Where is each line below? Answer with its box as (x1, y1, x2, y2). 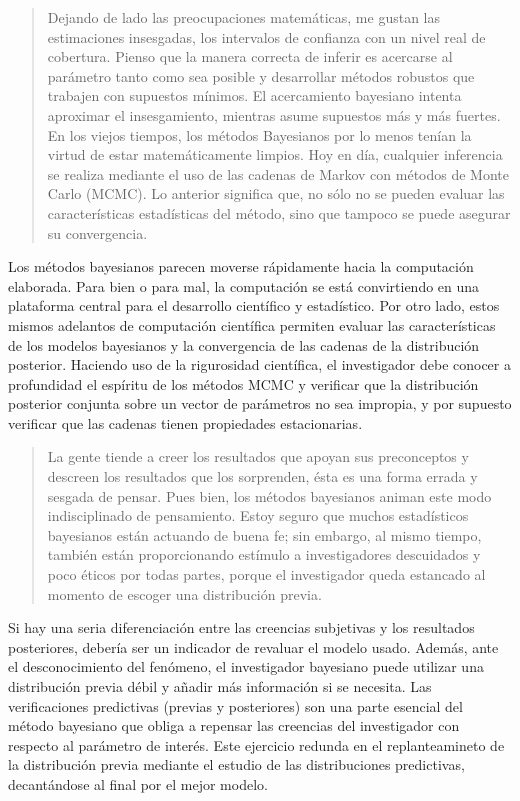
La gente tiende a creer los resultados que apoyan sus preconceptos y (47, 446, 469, 467)
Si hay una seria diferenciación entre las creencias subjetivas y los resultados (8, 617, 475, 638)
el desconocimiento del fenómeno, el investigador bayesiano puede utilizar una (8, 656, 484, 677)
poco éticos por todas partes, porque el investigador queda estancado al (47, 564, 486, 585)
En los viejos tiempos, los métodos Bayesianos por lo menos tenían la (47, 124, 472, 145)
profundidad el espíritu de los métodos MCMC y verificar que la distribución (8, 373, 479, 394)
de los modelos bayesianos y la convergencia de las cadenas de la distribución (8, 334, 480, 355)
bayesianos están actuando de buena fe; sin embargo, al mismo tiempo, (47, 524, 482, 545)
